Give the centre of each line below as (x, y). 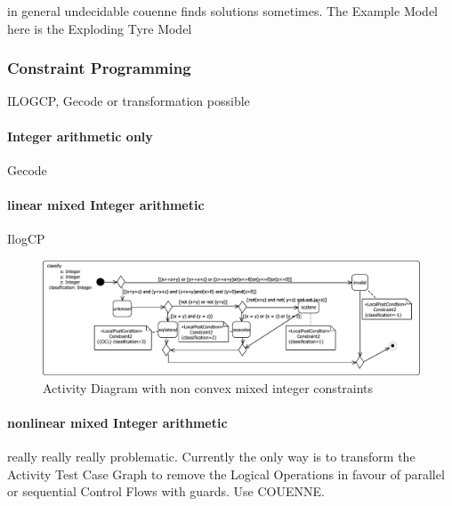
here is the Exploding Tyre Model (100, 28)
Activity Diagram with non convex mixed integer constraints (208, 387)
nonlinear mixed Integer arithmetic (117, 422)
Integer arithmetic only (80, 136)
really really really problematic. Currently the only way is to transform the (211, 456)
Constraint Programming (99, 68)
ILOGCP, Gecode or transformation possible (129, 101)
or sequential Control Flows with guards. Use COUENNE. (166, 491)
